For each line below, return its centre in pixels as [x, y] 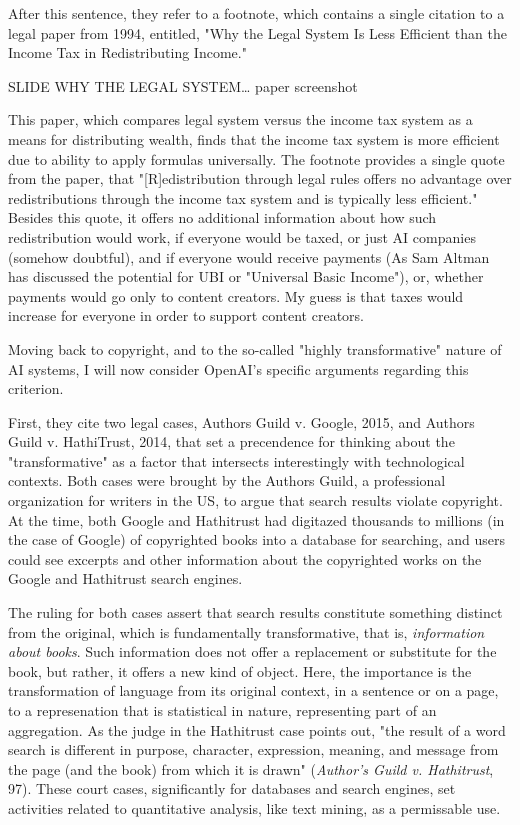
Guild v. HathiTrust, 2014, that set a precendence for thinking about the [231, 441]
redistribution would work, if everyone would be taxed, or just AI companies [242, 236]
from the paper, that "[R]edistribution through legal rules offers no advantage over [260, 178]
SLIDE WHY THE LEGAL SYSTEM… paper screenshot [183, 85]
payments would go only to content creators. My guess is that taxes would [236, 295]
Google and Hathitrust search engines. [125, 578]
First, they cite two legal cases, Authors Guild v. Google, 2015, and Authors [241, 421]
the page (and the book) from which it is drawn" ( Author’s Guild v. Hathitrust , [251, 768]
